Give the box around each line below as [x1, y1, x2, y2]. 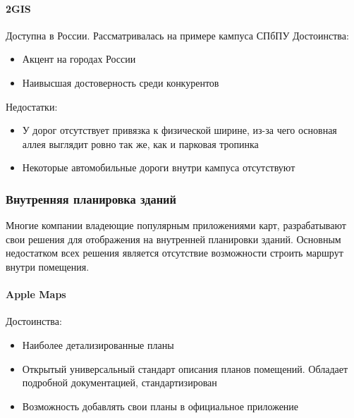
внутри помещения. [6, 259, 90, 273]
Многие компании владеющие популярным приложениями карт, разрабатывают [6, 218, 346, 233]
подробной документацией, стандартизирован [22, 375, 217, 390]
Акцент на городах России [22, 51, 136, 66]
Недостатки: [6, 99, 58, 113]
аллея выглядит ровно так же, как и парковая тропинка [22, 136, 259, 151]
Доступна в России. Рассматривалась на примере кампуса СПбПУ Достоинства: [6, 27, 349, 42]
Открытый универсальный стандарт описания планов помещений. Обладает [22, 361, 348, 376]
